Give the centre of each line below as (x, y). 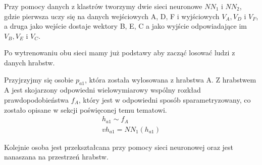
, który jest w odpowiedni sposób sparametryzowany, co (165, 99)
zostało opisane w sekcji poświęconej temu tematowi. (86, 109)
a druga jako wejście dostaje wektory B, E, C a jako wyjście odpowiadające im (125, 26)
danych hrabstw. (30, 62)
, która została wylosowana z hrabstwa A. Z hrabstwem (170, 79)
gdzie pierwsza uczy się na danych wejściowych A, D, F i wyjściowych (112, 16)
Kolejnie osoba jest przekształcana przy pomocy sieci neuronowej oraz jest (119, 147)
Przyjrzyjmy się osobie (39, 79)
